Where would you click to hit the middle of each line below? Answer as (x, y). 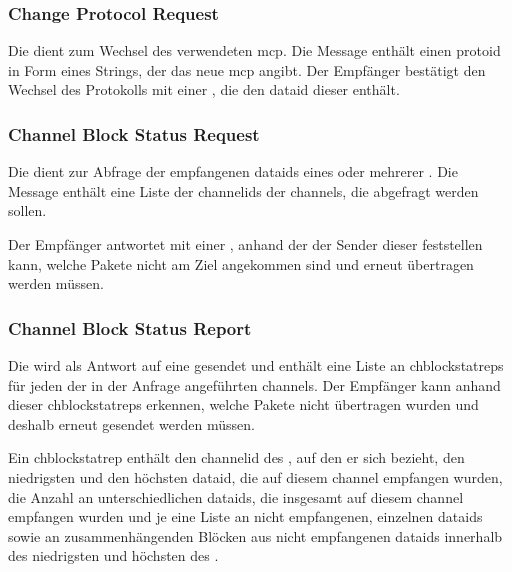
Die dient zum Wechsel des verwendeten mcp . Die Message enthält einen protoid (254, 50)
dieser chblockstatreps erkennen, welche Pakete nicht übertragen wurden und (243, 404)
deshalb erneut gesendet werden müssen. (131, 423)
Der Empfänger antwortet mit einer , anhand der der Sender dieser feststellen (245, 244)
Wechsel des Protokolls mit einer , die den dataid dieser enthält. (204, 89)
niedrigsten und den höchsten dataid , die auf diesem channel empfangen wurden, (255, 476)
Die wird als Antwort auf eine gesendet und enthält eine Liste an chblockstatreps (256, 365)
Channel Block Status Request (134, 133)
